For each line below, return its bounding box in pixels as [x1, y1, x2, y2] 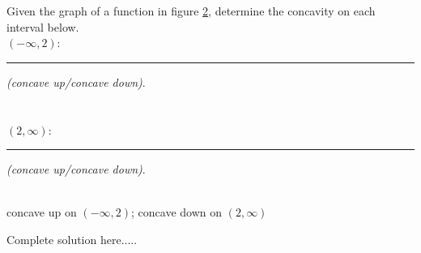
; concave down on [131, 204, 222, 221]
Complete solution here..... [6, 230, 138, 247]
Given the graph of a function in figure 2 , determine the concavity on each [6, 2, 376, 19]
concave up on [6, 204, 77, 221]
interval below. [6, 18, 79, 35]
